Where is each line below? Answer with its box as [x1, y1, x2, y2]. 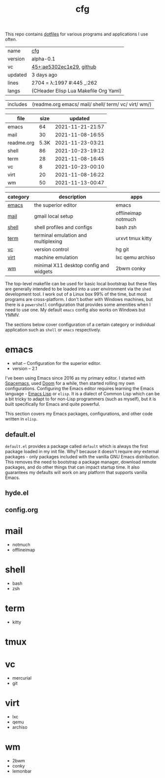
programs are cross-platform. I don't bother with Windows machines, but [5, 297, 153, 302]
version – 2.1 [12, 365, 38, 372]
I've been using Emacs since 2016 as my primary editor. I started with [5, 375, 146, 381]
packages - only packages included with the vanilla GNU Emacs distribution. [5, 453, 160, 459]
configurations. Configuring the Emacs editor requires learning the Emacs [5, 386, 154, 391]
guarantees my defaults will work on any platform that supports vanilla [5, 469, 147, 475]
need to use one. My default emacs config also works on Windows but [5, 307, 146, 313]
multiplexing [34, 238, 62, 245]
